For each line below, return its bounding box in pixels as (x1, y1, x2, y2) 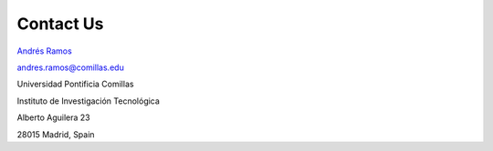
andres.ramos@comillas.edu (16, 62, 125, 73)
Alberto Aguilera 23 (16, 112, 90, 123)
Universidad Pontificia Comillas (16, 78, 134, 90)
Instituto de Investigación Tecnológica (16, 96, 160, 106)
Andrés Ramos (16, 45, 72, 56)
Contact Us (16, 14, 104, 34)
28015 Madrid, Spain (16, 128, 95, 140)
